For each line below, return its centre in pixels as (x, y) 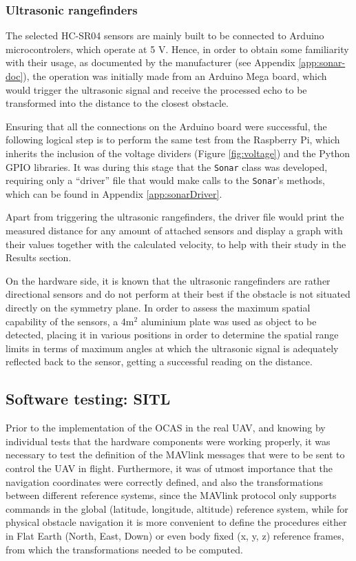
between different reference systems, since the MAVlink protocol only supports (171, 495)
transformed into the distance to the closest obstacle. (117, 103)
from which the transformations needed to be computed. (124, 549)
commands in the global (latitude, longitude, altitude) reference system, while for (177, 508)
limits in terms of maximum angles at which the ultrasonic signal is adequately (172, 348)
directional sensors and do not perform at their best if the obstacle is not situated (178, 294)
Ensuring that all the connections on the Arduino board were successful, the (166, 126)
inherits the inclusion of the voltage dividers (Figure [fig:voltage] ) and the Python (178, 153)
